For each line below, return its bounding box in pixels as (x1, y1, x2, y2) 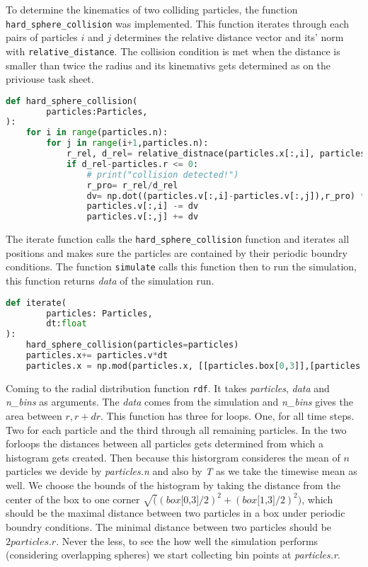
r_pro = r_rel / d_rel (86, 180, 178, 190)
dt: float (46, 319, 87, 329)
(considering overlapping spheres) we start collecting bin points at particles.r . (6, 547, 340, 562)
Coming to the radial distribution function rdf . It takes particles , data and (6, 380, 330, 395)
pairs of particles (6, 30, 78, 45)
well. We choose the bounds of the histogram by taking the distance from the (6, 478, 340, 493)
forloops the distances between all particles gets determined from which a (6, 436, 323, 451)
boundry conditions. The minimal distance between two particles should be (6, 519, 332, 534)
